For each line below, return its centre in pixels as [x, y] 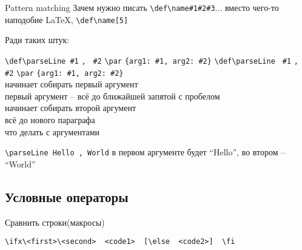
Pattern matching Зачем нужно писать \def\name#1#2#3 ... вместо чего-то [142, 7]
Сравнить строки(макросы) [55, 222]
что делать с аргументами [52, 131]
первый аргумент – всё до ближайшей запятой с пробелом [112, 96]
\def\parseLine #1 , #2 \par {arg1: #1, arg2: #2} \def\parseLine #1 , [152, 61]
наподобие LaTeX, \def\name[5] [67, 19]
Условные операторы [67, 196]
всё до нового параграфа [50, 120]
